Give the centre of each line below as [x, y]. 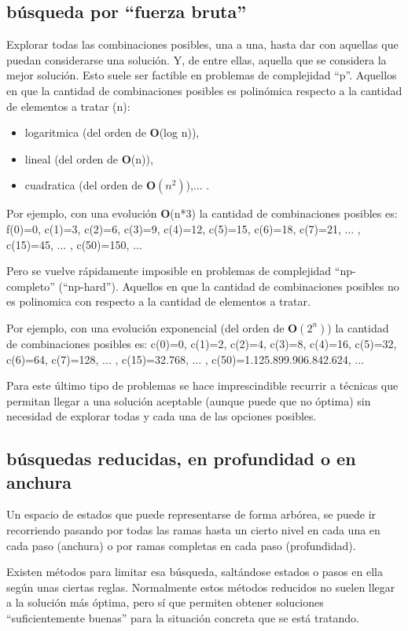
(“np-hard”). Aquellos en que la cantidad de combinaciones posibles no [229, 286]
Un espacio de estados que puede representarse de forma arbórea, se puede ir [191, 514]
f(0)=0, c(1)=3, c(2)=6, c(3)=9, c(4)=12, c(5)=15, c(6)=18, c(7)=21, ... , [184, 228]
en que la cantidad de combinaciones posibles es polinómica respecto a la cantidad [204, 90]
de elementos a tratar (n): [68, 106]
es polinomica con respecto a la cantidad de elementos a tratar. [158, 301]
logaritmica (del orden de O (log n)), [112, 132]
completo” [31, 286]
